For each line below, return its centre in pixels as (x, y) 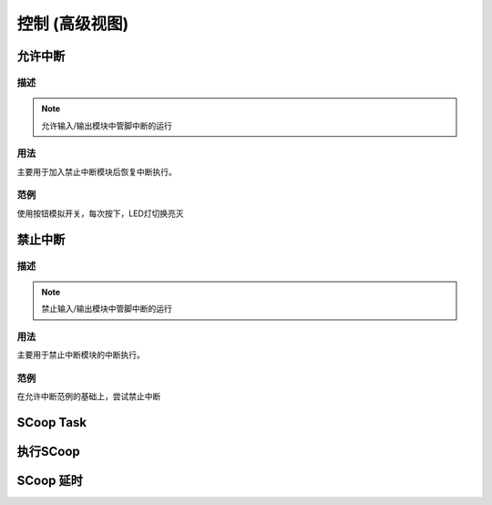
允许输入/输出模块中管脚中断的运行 (107, 125)
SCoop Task (51, 423)
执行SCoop (49, 452)
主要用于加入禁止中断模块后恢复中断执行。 (97, 171)
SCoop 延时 (50, 481)
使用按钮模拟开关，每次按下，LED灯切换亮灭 (100, 213)
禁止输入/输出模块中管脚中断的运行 (107, 309)
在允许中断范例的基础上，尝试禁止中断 (89, 397)
